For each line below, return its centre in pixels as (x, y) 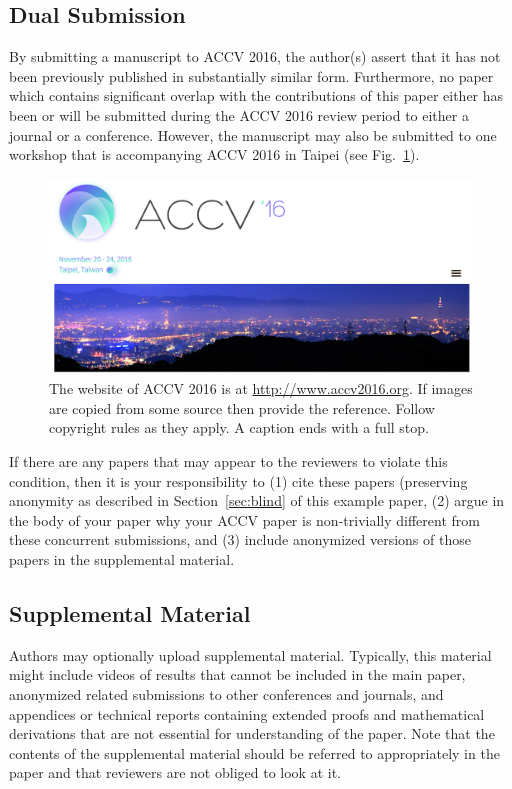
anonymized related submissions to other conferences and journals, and (226, 693)
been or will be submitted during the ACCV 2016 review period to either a (239, 114)
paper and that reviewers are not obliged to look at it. (175, 772)
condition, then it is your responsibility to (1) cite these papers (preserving (238, 480)
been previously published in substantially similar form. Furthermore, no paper (251, 75)
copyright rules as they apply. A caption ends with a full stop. (239, 427)
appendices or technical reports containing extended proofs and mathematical (247, 713)
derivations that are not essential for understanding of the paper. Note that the (252, 733)
